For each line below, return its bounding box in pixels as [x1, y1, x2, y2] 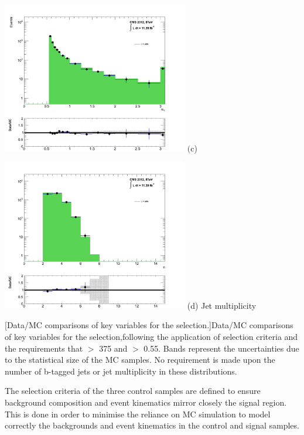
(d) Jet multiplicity [187, 299, 257, 311]
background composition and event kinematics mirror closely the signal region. [5, 396, 287, 408]
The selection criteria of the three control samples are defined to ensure [5, 385, 261, 397]
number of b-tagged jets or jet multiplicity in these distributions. [5, 365, 237, 377]
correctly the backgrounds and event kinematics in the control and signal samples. [5, 419, 299, 431]
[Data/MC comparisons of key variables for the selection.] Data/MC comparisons [5, 319, 293, 331]
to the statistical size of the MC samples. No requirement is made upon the [5, 353, 275, 366]
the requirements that [5, 342, 83, 354]
